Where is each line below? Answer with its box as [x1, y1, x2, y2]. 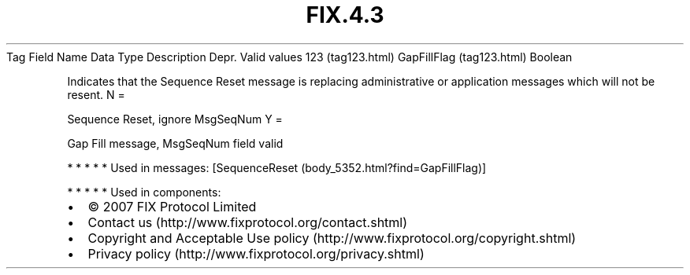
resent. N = [67, 87, 125, 101]
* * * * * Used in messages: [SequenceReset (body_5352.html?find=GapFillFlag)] [67, 160, 487, 174]
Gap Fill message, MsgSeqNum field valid [67, 136, 284, 150]
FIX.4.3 [306, 2, 384, 28]
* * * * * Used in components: [67, 185, 221, 199]
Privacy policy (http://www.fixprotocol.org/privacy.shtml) [87, 245, 425, 262]
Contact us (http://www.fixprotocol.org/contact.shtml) [87, 214, 408, 230]
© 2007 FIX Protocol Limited [87, 198, 257, 214]
